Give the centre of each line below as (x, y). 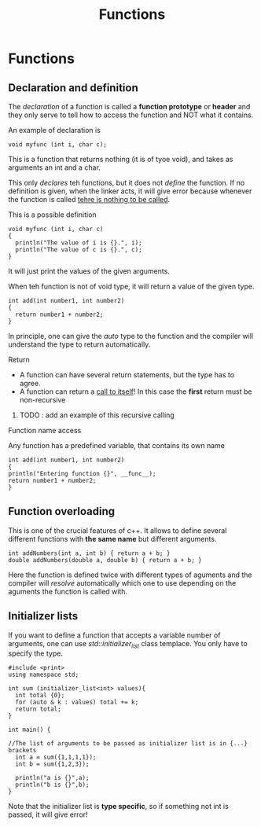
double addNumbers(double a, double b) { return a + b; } (105, 560)
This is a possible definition (52, 215)
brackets (22, 751)
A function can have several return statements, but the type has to (127, 375)
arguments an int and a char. (54, 167)
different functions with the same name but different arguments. (112, 538)
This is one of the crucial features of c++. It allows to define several (118, 530)
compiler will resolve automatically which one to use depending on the (122, 583)
